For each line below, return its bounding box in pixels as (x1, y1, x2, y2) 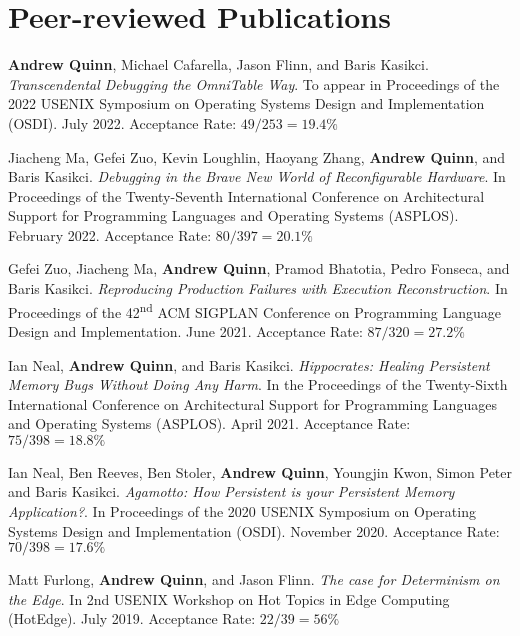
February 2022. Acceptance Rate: (8, 224, 212, 245)
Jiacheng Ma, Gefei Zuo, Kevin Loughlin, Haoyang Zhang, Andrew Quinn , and (8, 146, 506, 167)
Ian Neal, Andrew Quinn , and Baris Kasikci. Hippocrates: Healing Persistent (8, 354, 490, 375)
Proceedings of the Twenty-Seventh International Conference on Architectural (8, 185, 485, 206)
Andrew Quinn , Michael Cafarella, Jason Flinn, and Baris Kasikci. (8, 54, 429, 75)
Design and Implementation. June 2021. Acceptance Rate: (8, 320, 363, 341)
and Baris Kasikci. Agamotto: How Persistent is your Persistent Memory (8, 481, 455, 502)
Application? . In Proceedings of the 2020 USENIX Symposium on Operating (8, 501, 476, 522)
